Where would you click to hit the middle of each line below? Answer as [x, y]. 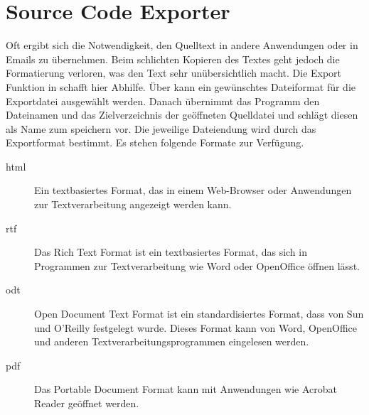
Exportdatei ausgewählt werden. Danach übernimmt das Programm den [163, 101]
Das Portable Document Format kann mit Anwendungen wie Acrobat [186, 389]
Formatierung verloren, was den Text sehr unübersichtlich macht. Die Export [174, 73]
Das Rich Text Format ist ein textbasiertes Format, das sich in [171, 252]
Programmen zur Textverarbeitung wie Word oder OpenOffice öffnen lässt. [197, 265]
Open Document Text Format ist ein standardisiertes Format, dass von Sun [199, 314]
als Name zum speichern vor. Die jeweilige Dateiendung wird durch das [161, 128]
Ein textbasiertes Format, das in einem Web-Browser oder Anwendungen [193, 190]
